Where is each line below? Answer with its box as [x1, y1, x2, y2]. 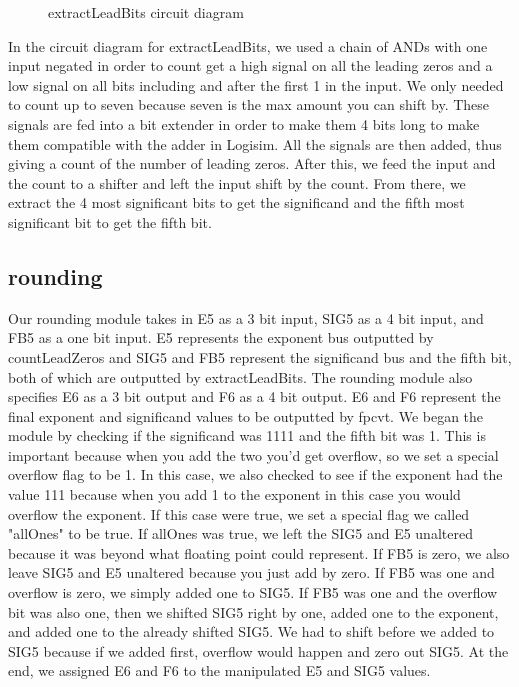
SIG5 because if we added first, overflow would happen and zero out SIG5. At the [8, 640, 509, 661]
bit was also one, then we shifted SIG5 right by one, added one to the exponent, [8, 601, 499, 622]
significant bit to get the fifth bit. [8, 211, 212, 232]
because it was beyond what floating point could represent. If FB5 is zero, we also [8, 542, 510, 563]
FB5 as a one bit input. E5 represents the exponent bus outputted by [8, 327, 434, 348]
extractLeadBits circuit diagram [48, 2, 244, 22]
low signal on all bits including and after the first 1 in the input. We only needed [8, 74, 504, 95]
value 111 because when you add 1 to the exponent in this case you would [8, 484, 461, 505]
